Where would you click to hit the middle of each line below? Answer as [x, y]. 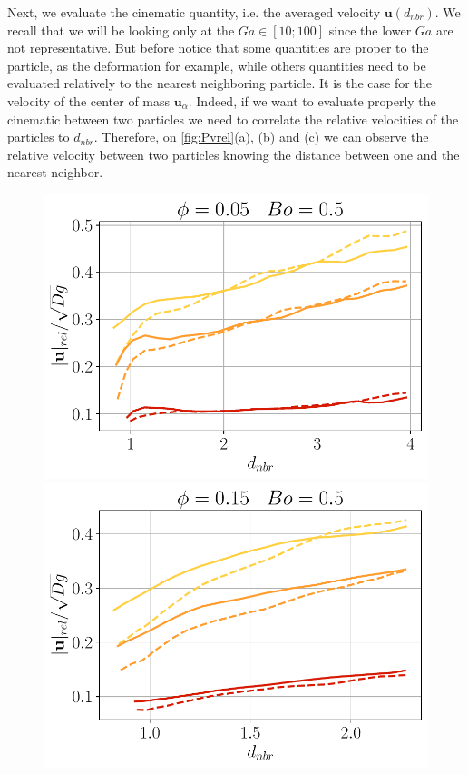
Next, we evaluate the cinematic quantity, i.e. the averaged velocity [194, 12]
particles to [39, 137]
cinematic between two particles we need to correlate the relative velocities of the [233, 119]
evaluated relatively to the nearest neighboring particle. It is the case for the [219, 83]
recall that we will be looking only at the [121, 30]
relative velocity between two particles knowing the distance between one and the [234, 154]
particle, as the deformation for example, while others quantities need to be [217, 65]
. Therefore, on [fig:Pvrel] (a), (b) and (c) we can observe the [261, 137]
